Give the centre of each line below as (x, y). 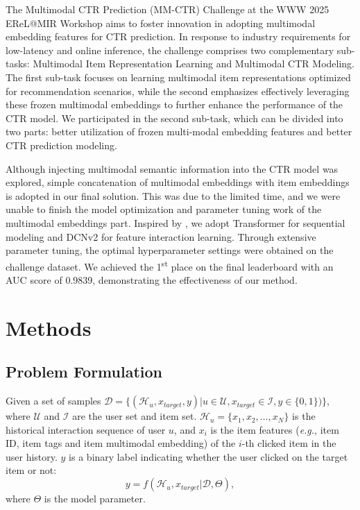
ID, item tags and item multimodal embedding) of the (121, 443)
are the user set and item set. (135, 416)
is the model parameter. (95, 499)
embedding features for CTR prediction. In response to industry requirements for (178, 36)
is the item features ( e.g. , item (275, 429)
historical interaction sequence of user (86, 429)
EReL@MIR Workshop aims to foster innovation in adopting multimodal (161, 23)
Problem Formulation (84, 372)
